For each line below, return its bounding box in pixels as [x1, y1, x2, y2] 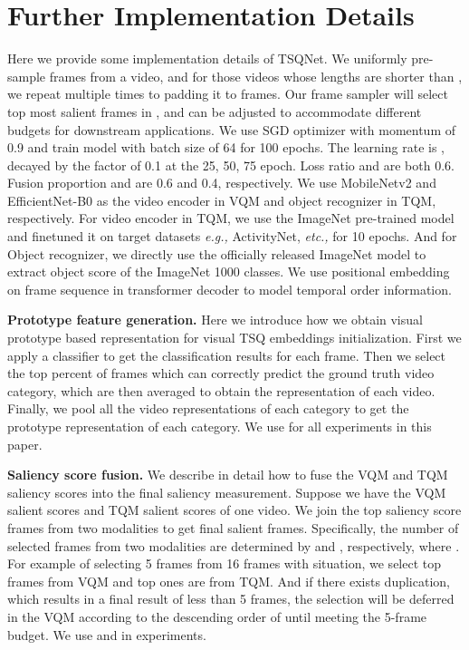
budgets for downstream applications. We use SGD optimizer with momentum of [7, 120, 455, 139]
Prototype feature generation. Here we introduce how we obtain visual [7, 310, 423, 329]
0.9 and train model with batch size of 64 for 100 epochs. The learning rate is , [7, 138, 445, 157]
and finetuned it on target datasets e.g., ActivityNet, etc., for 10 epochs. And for [7, 227, 457, 246]
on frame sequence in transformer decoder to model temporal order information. [7, 279, 452, 298]
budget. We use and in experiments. [7, 625, 206, 644]
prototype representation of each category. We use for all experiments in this [7, 417, 432, 435]
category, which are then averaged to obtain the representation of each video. [7, 381, 435, 400]
